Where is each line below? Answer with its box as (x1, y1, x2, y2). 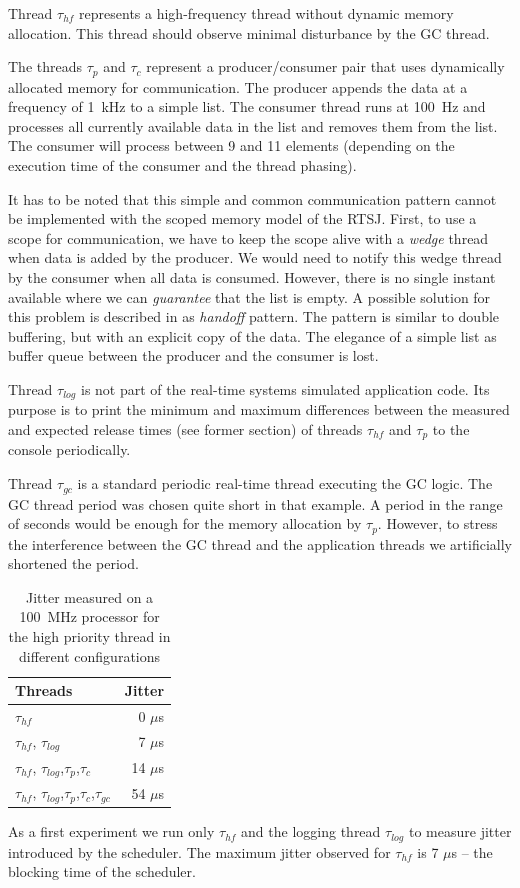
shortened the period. (8, 553, 139, 574)
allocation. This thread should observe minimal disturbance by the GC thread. (8, 22, 490, 43)
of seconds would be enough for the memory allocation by (8, 513, 362, 534)
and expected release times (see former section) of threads (8, 419, 363, 439)
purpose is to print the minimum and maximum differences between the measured (8, 399, 510, 420)
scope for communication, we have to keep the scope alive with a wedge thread (8, 227, 489, 248)
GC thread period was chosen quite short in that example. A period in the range (8, 493, 503, 514)
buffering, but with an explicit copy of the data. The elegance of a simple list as (8, 325, 497, 346)
